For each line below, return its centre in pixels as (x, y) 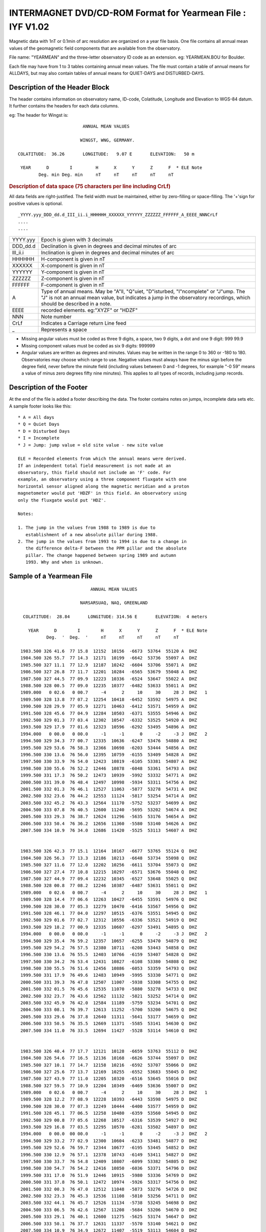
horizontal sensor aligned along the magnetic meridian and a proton (104, 486)
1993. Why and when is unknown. (65, 562)
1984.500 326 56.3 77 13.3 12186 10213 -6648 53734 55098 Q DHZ (109, 858)
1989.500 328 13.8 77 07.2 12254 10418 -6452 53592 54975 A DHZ (109, 699)
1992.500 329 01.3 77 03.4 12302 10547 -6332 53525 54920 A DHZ (109, 720)
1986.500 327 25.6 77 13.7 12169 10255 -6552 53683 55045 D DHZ (109, 1072)
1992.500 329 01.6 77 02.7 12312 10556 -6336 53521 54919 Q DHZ (109, 920)
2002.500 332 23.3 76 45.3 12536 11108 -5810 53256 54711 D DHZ (109, 1196)
